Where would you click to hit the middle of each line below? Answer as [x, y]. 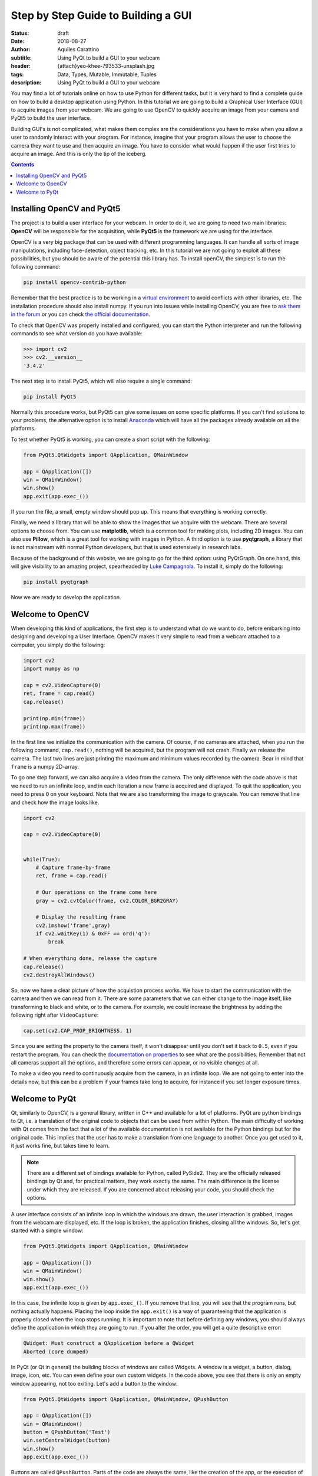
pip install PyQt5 [50, 396]
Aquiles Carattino [78, 50]
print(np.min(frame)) [54, 718]
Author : [21, 50]
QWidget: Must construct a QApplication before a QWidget [109, 1343]
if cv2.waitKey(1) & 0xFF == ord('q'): [93, 934]
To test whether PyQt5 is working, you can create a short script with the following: [110, 439]
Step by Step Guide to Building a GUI [101, 15]
